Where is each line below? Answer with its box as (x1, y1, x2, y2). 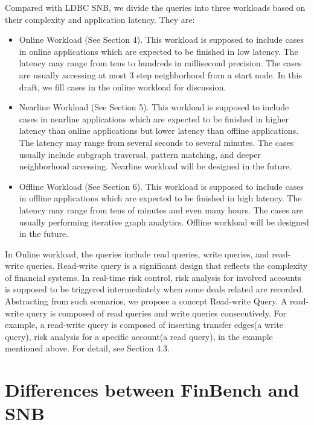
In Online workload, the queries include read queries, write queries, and (5, 247, 269, 260)
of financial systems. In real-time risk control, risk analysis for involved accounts (5, 271, 301, 283)
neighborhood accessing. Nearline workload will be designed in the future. (19, 160, 292, 172)
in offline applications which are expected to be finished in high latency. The (19, 192, 302, 204)
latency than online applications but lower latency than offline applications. (19, 124, 299, 137)
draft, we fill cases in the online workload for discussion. (19, 80, 226, 93)
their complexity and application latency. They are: (5, 13, 195, 25)
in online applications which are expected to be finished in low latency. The (19, 45, 298, 57)
